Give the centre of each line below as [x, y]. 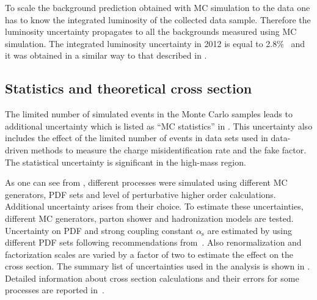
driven [17, 149]
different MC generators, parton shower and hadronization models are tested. [149, 218]
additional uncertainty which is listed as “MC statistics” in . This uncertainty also [159, 126]
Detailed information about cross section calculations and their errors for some [152, 278]
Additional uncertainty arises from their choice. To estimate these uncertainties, [154, 206]
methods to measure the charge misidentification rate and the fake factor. [169, 149]
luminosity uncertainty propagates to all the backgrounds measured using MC [151, 31]
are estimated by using [250, 230]
